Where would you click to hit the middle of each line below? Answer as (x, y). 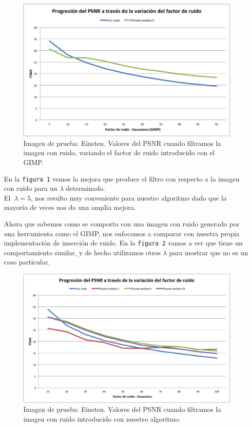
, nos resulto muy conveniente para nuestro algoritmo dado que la (129, 197)
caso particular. (27, 262)
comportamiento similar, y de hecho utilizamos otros (82, 252)
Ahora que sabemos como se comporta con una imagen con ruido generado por (122, 224)
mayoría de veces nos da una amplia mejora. (70, 207)
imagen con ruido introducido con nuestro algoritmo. (102, 418)
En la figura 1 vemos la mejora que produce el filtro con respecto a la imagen (122, 178)
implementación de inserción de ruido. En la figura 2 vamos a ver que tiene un (123, 243)
